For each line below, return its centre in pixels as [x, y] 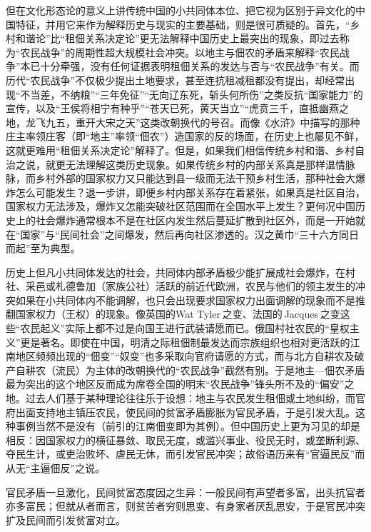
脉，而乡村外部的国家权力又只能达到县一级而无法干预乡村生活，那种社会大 [181, 178]
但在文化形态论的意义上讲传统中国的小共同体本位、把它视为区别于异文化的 [181, 10]
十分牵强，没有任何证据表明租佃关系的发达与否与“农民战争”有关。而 [200, 66]
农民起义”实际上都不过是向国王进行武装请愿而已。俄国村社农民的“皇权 [185, 328]
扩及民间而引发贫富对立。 [66, 520]
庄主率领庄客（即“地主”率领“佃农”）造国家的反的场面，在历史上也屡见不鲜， [185, 136]
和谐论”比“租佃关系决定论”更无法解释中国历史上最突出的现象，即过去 [177, 38]
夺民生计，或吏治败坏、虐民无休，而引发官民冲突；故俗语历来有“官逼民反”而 [185, 454]
